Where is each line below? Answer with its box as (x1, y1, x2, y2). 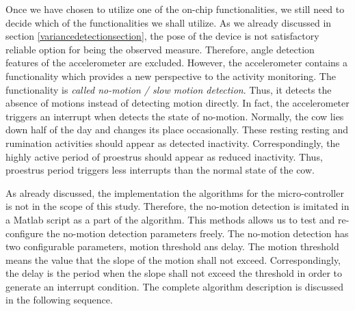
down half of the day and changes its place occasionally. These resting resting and (5, 122, 349, 137)
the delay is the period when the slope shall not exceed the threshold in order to (5, 266, 343, 280)
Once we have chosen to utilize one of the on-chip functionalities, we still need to (5, 2, 345, 16)
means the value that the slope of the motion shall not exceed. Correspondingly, (5, 252, 341, 267)
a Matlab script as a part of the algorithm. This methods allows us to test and (5, 212, 335, 226)
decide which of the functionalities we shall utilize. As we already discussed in (5, 15, 332, 29)
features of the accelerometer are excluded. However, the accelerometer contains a (5, 55, 348, 70)
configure (5, 226, 44, 240)
